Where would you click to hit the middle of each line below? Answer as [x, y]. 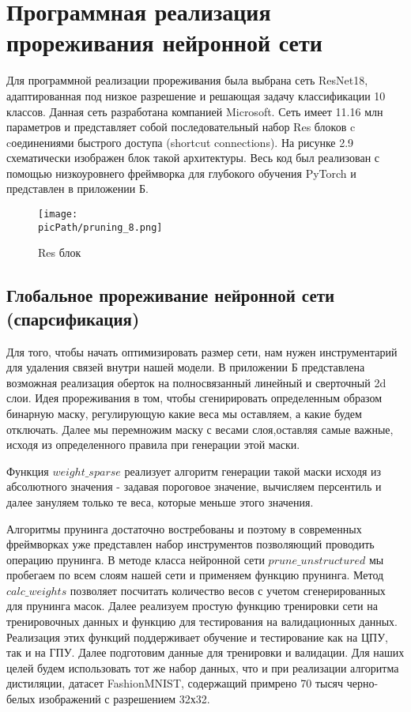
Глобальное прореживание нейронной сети [171, 295]
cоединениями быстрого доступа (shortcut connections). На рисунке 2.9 [180, 142]
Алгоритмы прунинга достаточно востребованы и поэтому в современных [184, 528]
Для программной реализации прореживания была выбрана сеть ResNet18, [187, 80]
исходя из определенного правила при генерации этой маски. [153, 445]
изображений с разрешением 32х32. [124, 699]
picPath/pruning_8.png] [100, 227]
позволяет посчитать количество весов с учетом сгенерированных [228, 590]
